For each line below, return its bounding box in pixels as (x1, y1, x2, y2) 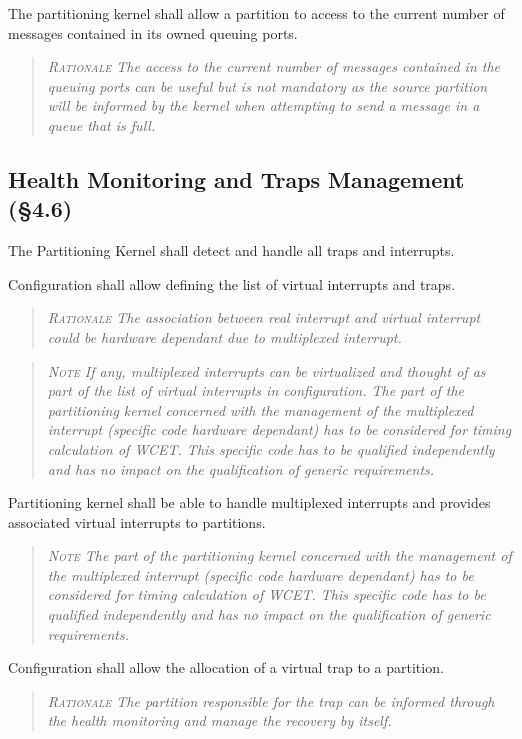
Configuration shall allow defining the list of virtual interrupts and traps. (8, 273, 456, 294)
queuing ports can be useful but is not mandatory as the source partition (47, 75, 488, 96)
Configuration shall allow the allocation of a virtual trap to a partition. (8, 657, 444, 678)
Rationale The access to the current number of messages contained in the (47, 56, 501, 77)
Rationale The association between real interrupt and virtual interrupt (47, 307, 481, 328)
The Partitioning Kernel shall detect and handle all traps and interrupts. (8, 240, 455, 261)
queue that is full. (47, 114, 156, 135)
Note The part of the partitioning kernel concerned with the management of (47, 545, 512, 566)
